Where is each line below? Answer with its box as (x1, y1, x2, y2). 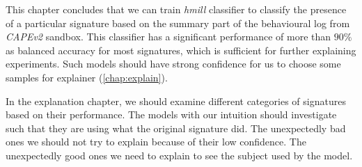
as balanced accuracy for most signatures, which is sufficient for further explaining (6, 42, 356, 57)
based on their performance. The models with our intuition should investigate (6, 107, 337, 122)
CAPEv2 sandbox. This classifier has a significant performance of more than (6, 29, 331, 44)
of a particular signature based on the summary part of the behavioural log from (6, 15, 350, 30)
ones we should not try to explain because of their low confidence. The (6, 134, 306, 149)
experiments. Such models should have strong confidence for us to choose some (6, 56, 341, 71)
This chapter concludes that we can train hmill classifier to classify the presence (6, 2, 347, 16)
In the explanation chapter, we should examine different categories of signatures (6, 93, 346, 108)
